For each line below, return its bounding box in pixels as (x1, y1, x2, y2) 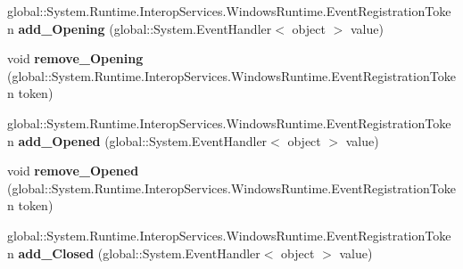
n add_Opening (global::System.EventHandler (7, 19, 272, 37)
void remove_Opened (7, 161, 139, 180)
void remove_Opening (7, 49, 144, 68)
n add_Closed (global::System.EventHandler (7, 243, 260, 262)
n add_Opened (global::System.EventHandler (7, 131, 268, 150)
